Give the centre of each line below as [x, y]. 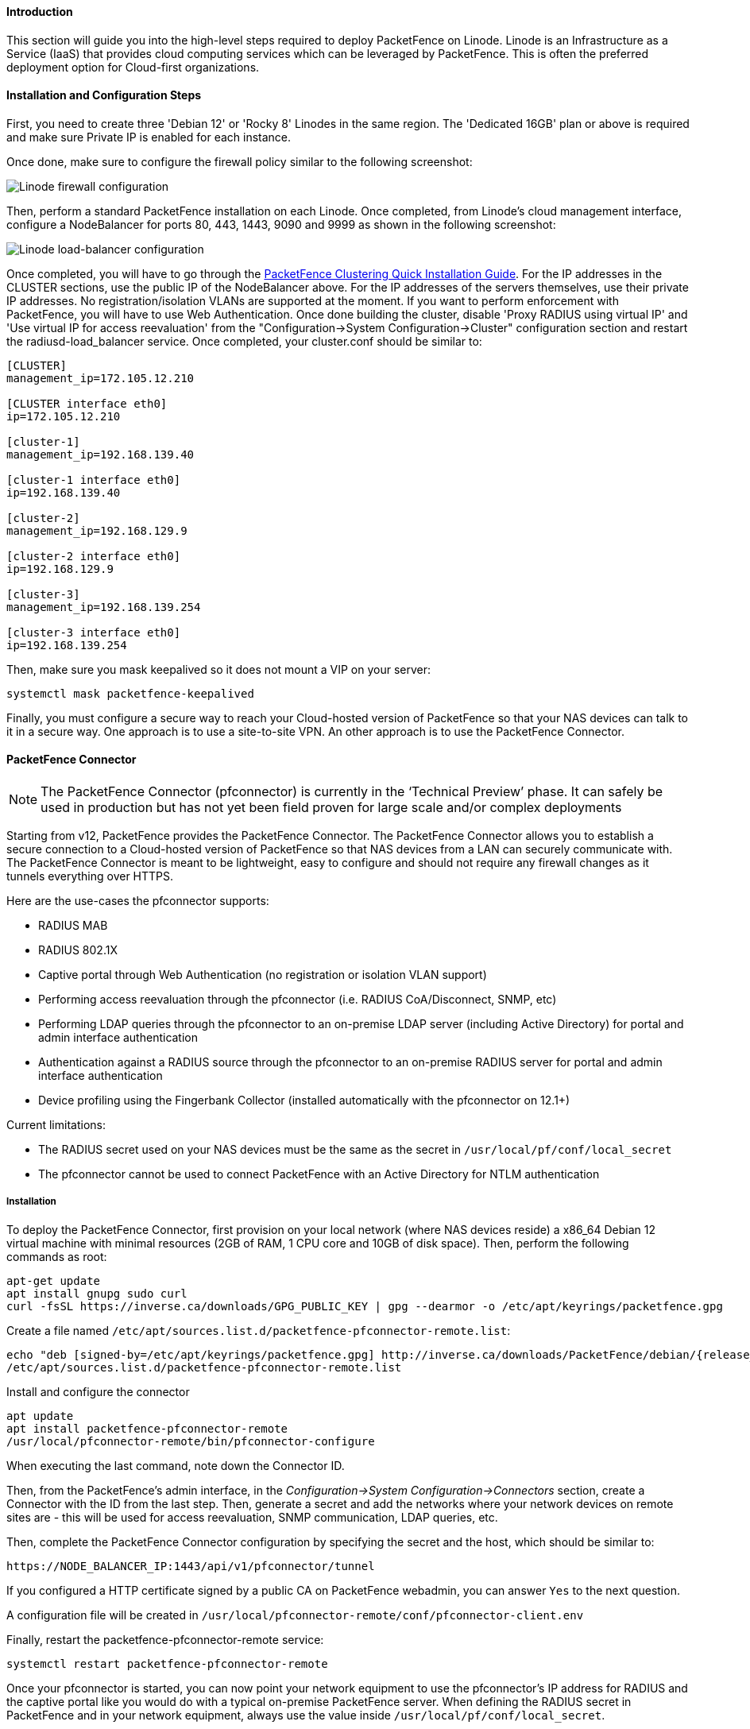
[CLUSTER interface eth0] [87, 403]
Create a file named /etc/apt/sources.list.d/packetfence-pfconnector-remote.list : [259, 1330]
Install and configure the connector [98, 1391]
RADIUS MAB [73, 926]
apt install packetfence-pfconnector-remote [147, 1428]
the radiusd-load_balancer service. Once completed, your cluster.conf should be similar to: [244, 341]
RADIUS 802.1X [78, 950]
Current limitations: [56, 1125]
